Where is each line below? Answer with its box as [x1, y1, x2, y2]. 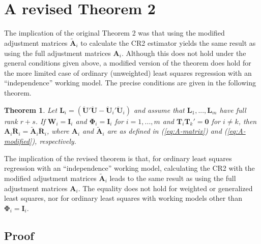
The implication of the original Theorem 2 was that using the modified [4, 27, 225, 38]
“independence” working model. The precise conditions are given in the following [4, 77, 256, 88]
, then [238, 115, 257, 126]
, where [46, 126, 69, 136]
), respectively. [32, 135, 76, 146]
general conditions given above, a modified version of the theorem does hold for [4, 57, 251, 68]
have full [219, 104, 246, 115]
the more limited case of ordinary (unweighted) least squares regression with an [4, 67, 252, 78]
